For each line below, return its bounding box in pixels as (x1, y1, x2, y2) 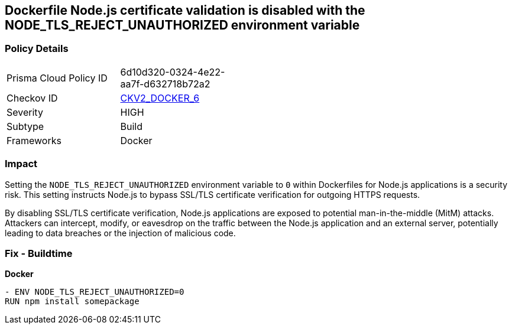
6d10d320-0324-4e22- (120, 66, 225, 78)
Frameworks (7, 134, 61, 146)
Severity (7, 106, 43, 118)
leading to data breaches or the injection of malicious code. (5, 227, 236, 238)
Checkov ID (7, 92, 58, 104)
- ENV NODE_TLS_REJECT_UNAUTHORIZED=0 (5, 287, 184, 297)
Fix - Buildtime (5, 247, 73, 259)
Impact (5, 158, 38, 170)
